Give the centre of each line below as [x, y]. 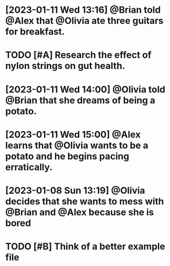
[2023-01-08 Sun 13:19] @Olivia [75, 190]
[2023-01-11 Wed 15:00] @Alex [73, 134]
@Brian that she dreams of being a [80, 100]
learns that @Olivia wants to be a [77, 145]
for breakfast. [35, 32]
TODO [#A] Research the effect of [79, 55]
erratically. [29, 167]
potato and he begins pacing [67, 156]
